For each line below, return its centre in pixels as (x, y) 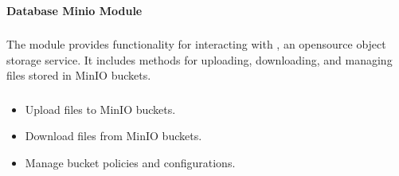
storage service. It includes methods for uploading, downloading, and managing (199, 59)
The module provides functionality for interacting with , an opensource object (196, 44)
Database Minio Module (74, 10)
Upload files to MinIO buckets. (100, 109)
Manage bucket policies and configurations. (130, 162)
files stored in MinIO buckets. (79, 75)
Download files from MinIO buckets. (113, 136)
